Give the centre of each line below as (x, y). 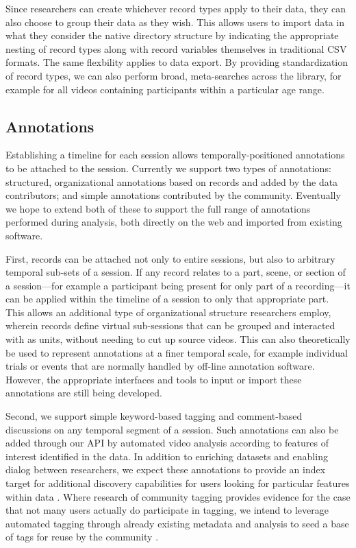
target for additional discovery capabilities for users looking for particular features (178, 483)
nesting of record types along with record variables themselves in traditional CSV (176, 48)
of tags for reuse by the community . (82, 537)
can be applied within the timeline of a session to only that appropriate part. (167, 299)
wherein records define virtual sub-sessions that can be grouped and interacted (170, 325)
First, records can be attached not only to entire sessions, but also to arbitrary (170, 258)
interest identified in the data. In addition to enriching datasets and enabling (167, 456)
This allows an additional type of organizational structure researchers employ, (168, 312)
